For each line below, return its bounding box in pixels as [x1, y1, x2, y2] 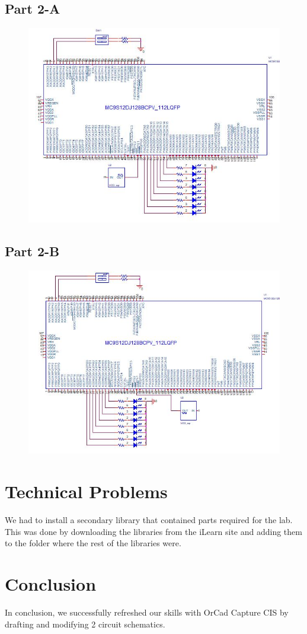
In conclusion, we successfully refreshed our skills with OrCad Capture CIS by [5, 606, 289, 618]
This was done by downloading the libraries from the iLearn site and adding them [5, 525, 302, 537]
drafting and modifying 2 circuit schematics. [5, 617, 165, 630]
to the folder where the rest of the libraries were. [5, 537, 181, 549]
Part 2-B [5, 242, 60, 260]
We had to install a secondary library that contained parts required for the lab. [5, 514, 293, 526]
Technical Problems [5, 479, 168, 504]
